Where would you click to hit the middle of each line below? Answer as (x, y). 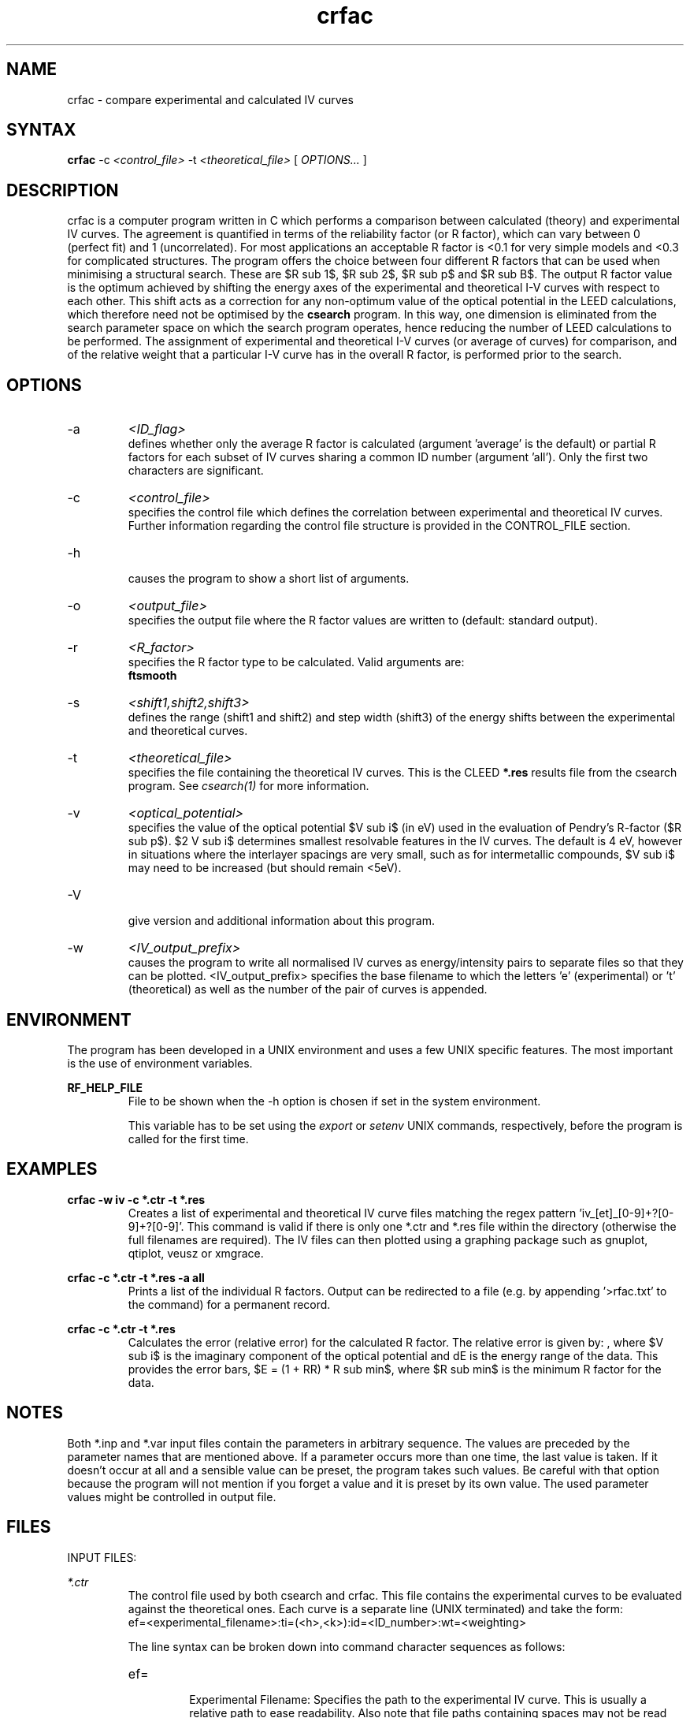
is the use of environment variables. (160, 1063)
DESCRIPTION (63, 190)
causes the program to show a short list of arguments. (269, 579)
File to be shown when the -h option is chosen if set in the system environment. (334, 1101)
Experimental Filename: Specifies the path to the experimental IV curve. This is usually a (418, 1699)
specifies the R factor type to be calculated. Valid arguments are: (296, 662)
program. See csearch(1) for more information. (249, 786)
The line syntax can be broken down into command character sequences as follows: (347, 1646)
